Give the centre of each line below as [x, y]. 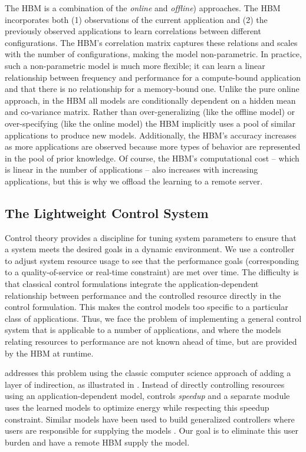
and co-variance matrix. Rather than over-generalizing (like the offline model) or [150, 112]
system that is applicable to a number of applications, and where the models [143, 330]
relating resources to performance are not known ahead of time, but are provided [151, 342]
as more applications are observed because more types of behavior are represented [153, 146]
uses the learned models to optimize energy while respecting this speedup [137, 408]
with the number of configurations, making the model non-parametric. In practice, [153, 54]
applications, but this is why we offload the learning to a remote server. [134, 181]
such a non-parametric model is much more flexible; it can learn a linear [135, 65]
